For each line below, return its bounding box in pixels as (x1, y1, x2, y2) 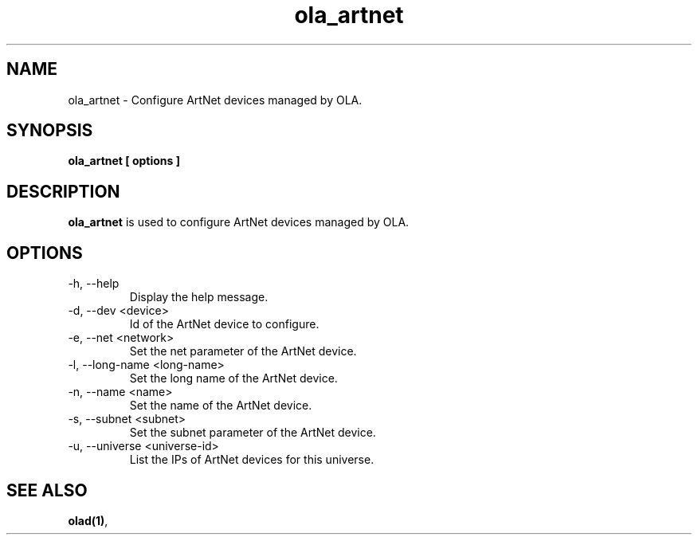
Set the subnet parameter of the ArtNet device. (129, 425, 376, 440)
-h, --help (68, 276, 120, 291)
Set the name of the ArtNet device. (129, 398, 312, 413)
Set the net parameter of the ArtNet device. (129, 344, 357, 359)
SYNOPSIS (6, 120, 93, 141)
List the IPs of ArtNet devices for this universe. (129, 453, 374, 467)
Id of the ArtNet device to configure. (129, 317, 320, 331)
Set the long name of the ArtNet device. (129, 371, 338, 386)
